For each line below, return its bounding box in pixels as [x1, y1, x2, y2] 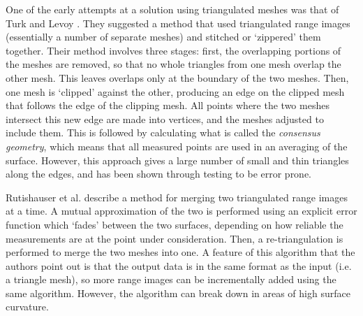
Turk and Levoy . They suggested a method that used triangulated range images [6, 15, 350, 30]
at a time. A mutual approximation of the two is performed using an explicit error [6, 203, 357, 218]
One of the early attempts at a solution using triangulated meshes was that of [6, 2, 339, 16]
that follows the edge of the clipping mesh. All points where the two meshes [6, 98, 329, 113]
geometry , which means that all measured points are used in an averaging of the [6, 138, 348, 153]
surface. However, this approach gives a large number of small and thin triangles [6, 152, 349, 167]
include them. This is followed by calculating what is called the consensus [6, 125, 320, 140]
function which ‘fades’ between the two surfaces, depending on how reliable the [6, 217, 343, 231]
